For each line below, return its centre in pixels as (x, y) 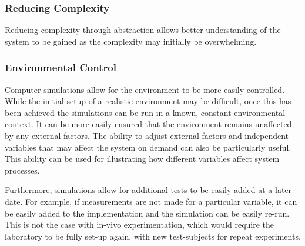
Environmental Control (61, 67)
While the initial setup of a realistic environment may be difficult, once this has (148, 101)
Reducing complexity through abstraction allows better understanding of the (143, 30)
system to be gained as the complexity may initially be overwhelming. (131, 41)
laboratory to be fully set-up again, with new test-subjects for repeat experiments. (153, 236)
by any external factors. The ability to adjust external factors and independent (147, 135)
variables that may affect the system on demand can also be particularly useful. (148, 147)
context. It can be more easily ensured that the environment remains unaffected (148, 124)
